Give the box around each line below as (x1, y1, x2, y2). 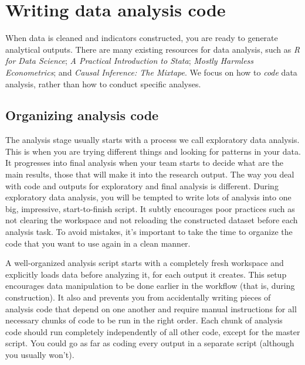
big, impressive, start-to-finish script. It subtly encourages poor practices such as (5, 202, 295, 214)
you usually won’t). (5, 348, 74, 360)
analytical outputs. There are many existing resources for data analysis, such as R (5, 43, 300, 55)
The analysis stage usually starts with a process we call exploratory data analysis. (5, 134, 300, 146)
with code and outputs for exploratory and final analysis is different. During (5, 179, 279, 192)
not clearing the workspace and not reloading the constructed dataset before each (5, 214, 298, 226)
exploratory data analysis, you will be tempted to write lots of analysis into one (5, 191, 292, 203)
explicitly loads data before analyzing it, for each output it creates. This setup (5, 268, 287, 280)
